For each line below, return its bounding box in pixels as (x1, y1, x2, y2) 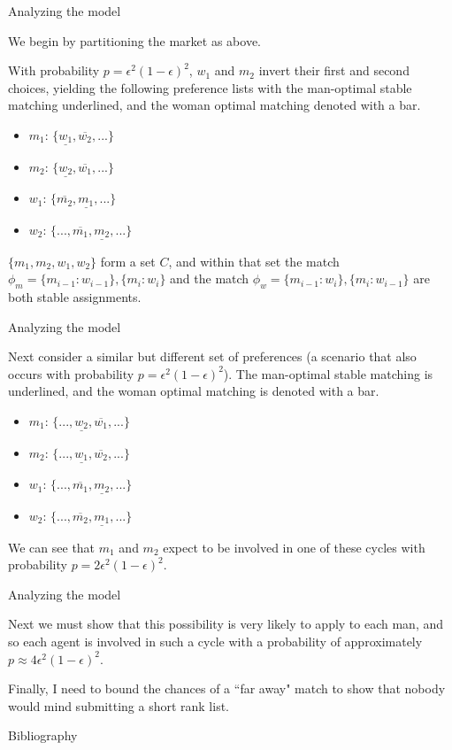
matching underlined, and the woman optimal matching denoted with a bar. (8, 96, 421, 114)
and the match (170, 269, 249, 288)
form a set (100, 251, 156, 270)
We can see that (8, 537, 96, 556)
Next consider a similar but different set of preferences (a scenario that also (8, 347, 417, 366)
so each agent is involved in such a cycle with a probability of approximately (8, 632, 423, 651)
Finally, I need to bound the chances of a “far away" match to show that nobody (8, 679, 446, 698)
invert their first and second (258, 61, 410, 80)
